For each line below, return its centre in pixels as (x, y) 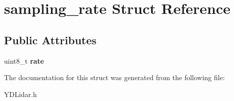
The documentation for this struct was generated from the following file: (115, 77)
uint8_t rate (24, 60)
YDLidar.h (20, 94)
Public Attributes (50, 40)
